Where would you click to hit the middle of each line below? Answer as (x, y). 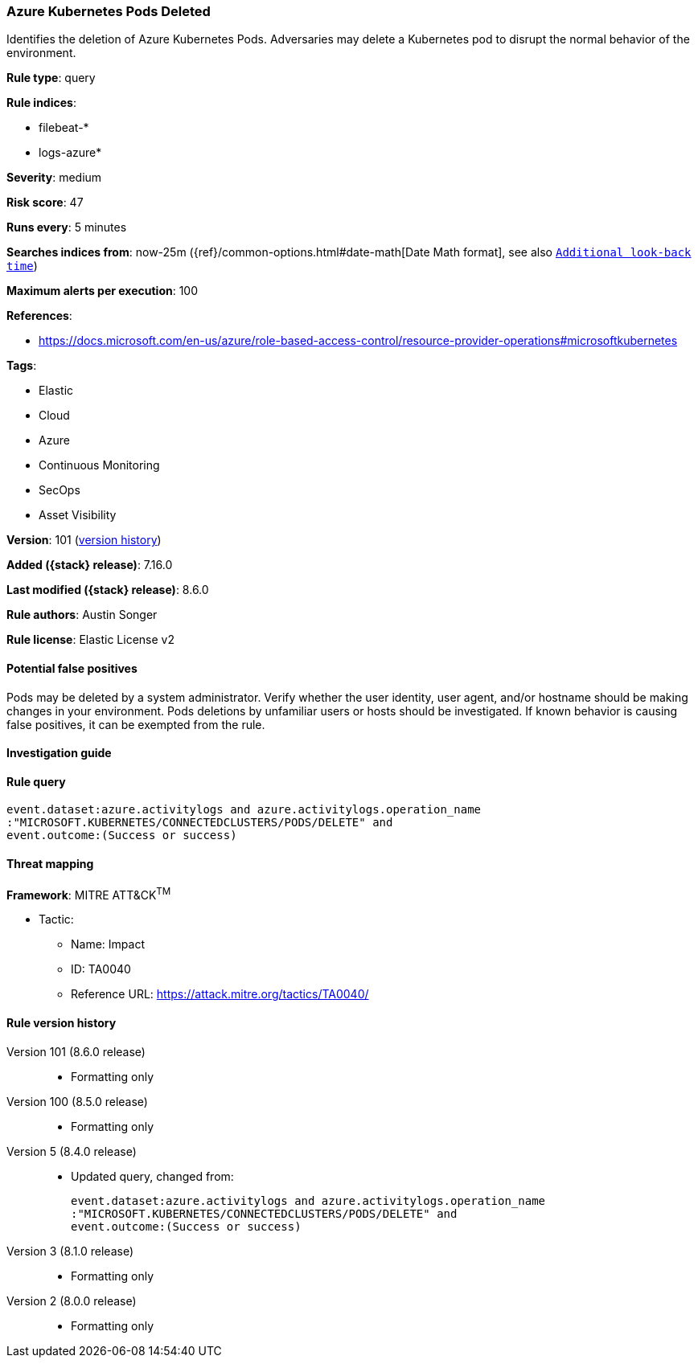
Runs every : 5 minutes (67, 227)
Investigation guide (59, 753)
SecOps (60, 490)
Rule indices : (41, 103)
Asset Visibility (78, 515)
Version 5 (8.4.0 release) (72, 1151)
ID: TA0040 (101, 969)
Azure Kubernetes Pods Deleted (109, 11)
